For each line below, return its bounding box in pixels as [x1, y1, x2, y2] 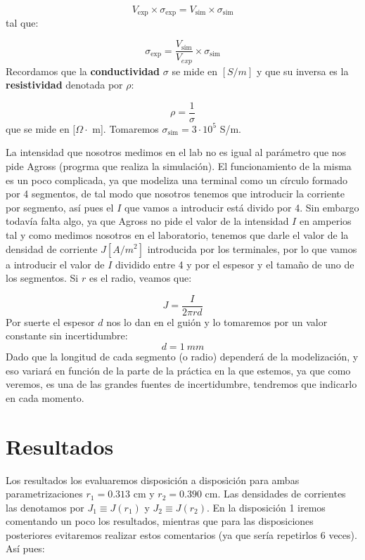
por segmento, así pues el [6, 200, 114, 214]
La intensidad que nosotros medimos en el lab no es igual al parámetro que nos [6, 145, 347, 159]
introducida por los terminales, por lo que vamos [147, 241, 357, 256]
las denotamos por [6, 500, 84, 514]
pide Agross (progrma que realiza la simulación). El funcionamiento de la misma [6, 159, 352, 173]
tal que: [6, 15, 39, 30]
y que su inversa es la [256, 63, 349, 78]
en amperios [299, 214, 352, 228]
